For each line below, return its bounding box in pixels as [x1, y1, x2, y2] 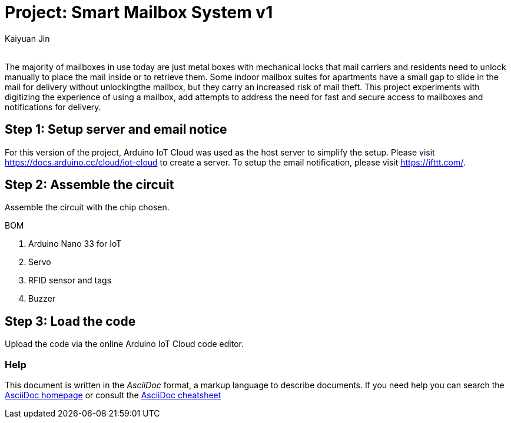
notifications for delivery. [5, 101, 101, 112]
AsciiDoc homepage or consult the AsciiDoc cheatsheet [5, 390, 221, 401]
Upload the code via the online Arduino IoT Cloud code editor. [5, 339, 244, 349]
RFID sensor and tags [28, 275, 112, 286]
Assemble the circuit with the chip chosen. [5, 202, 170, 213]
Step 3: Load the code [5, 313, 136, 329]
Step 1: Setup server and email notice [5, 122, 227, 137]
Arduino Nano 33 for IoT [28, 239, 122, 249]
